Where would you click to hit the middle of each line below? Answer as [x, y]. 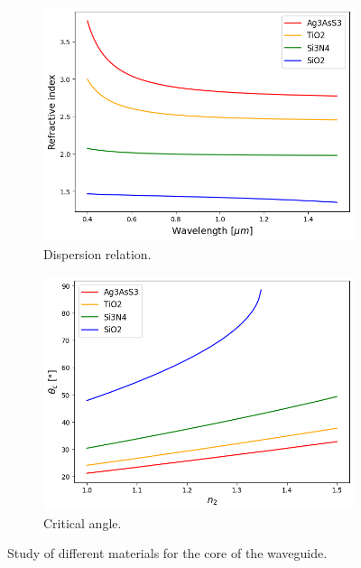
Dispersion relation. [97, 254]
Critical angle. [83, 522]
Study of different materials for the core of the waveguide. [167, 553]
